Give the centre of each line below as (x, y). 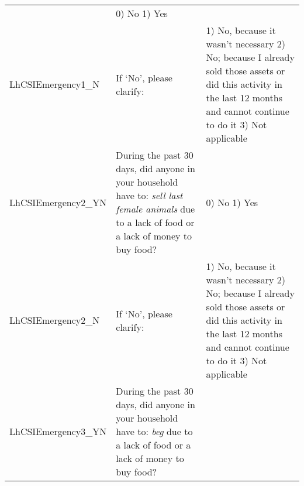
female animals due (156, 209)
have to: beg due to (154, 431)
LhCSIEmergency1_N (55, 84)
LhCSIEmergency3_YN (58, 431)
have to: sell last (149, 195)
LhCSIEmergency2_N (55, 320)
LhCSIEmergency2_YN (58, 202)
